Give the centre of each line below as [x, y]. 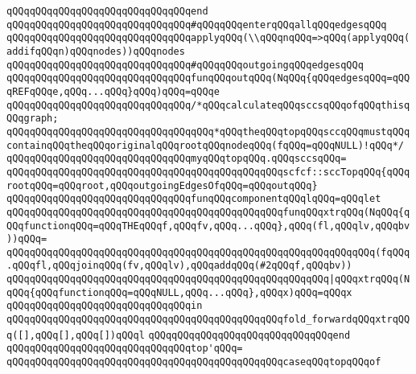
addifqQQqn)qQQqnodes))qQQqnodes [96, 51]
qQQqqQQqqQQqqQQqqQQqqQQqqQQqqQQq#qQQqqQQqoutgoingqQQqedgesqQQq [185, 65]
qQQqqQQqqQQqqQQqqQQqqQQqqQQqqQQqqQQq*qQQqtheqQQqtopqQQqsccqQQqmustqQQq [208, 132]
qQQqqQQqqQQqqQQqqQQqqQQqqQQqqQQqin [105, 306]
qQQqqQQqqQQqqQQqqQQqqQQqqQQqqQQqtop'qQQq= [125, 349]
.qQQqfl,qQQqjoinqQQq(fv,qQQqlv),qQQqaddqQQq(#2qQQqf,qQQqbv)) [179, 266]
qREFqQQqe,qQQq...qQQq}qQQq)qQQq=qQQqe [113, 91]
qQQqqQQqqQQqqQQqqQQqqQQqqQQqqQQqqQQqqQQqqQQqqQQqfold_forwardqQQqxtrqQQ [208, 320]
